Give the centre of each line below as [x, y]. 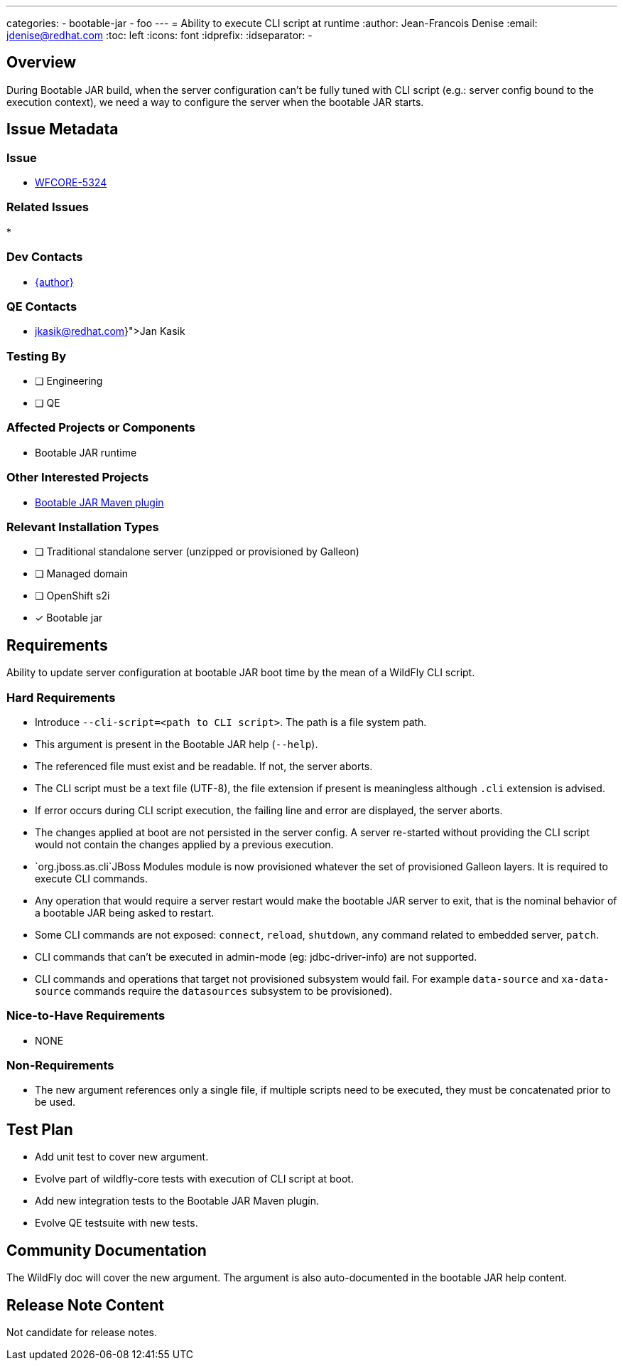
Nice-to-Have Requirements [86, 1016]
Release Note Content [85, 1305]
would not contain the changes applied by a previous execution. [184, 844]
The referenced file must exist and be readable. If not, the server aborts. [204, 766]
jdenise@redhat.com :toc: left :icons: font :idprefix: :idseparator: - [159, 35]
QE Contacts [42, 306]
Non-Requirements [60, 1066]
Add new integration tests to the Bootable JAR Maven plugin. [177, 1201]
